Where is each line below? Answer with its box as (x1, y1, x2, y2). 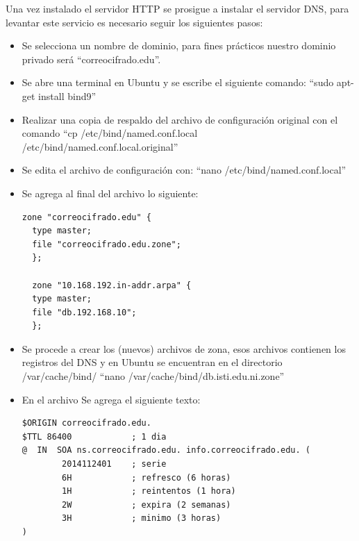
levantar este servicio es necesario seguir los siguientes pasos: (6, 15, 263, 29)
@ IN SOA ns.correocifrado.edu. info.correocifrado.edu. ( (22, 445, 311, 456)
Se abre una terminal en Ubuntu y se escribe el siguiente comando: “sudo (22, 75, 334, 90)
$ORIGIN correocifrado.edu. (22, 418, 151, 428)
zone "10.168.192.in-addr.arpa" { (32, 280, 192, 290)
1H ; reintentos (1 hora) (62, 486, 236, 497)
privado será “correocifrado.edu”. (22, 51, 161, 66)
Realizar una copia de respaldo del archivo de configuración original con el (22, 112, 338, 126)
